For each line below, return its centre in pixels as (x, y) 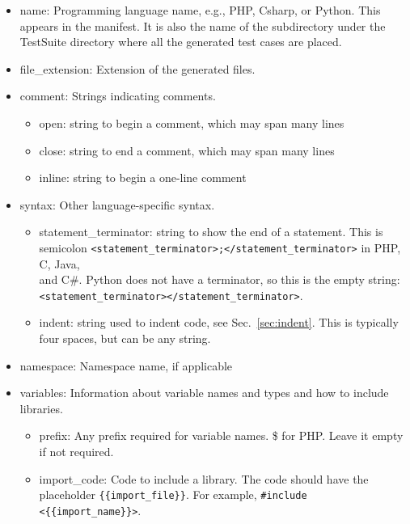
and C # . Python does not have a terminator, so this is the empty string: (220, 279)
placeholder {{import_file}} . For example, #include (173, 494)
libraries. (41, 408)
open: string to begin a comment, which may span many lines (192, 123)
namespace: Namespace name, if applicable (126, 365)
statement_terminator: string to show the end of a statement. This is (211, 232)
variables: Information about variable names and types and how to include (204, 393)
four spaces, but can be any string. (125, 338)
